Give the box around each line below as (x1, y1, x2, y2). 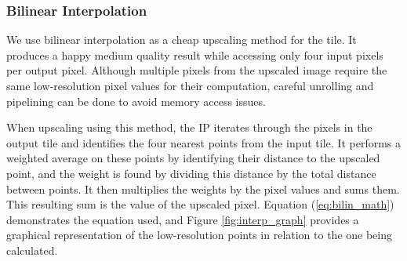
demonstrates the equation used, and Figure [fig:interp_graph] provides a (6, 211, 359, 227)
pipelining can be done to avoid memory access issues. (6, 92, 266, 109)
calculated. (6, 241, 58, 258)
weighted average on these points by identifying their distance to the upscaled (6, 150, 380, 166)
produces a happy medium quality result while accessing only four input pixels (6, 46, 383, 63)
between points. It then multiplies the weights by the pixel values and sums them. (6, 180, 400, 197)
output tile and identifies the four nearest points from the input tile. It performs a (6, 134, 401, 150)
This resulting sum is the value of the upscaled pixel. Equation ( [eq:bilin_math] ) (6, 196, 394, 212)
